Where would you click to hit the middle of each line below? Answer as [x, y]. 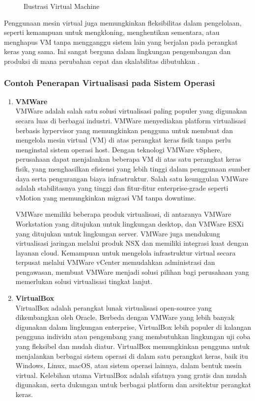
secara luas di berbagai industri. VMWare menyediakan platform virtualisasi [131, 120]
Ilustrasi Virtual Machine [62, 6]
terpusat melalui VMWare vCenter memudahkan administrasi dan [115, 262]
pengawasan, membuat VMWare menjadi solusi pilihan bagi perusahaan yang [132, 272]
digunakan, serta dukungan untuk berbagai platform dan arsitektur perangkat [133, 385]
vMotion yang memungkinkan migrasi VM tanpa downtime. [106, 197]
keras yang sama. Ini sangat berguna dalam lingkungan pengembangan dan [117, 51]
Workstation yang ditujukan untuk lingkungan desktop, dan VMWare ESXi [129, 223]
